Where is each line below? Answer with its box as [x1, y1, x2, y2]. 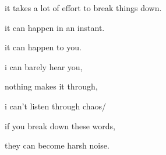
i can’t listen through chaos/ [5, 99, 107, 112]
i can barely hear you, [5, 60, 83, 73]
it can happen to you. [5, 41, 82, 53]
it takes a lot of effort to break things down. [5, 2, 162, 13]
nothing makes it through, [5, 80, 98, 92]
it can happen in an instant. [5, 21, 105, 33]
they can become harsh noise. [5, 139, 110, 151]
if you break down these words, [5, 119, 116, 132]
